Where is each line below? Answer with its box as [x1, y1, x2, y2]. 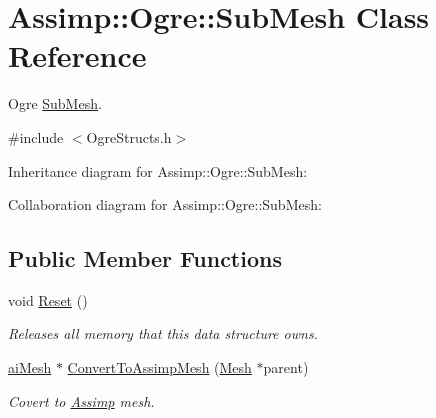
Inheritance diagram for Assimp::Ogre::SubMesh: [8, 160, 308, 181]
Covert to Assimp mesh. [8, 390, 155, 411]
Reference [8, 35, 147, 76]
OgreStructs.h [86, 126, 172, 147]
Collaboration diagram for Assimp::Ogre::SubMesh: [8, 194, 322, 215]
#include [8, 126, 64, 147]
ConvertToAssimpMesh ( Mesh [67, 357, 252, 378]
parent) [263, 357, 309, 378]
